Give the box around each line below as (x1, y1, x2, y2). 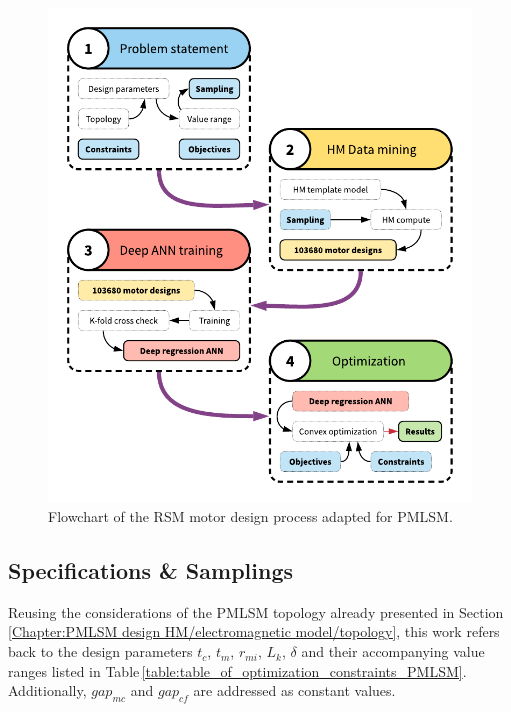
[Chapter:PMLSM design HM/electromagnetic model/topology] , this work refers (8, 621, 500, 642)
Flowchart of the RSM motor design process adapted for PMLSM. (48, 506, 453, 527)
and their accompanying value (301, 641, 485, 662)
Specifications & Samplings (8, 555, 293, 586)
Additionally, (8, 680, 87, 701)
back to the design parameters (8, 641, 193, 662)
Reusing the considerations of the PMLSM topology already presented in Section (8, 601, 504, 622)
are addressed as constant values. (193, 680, 396, 701)
